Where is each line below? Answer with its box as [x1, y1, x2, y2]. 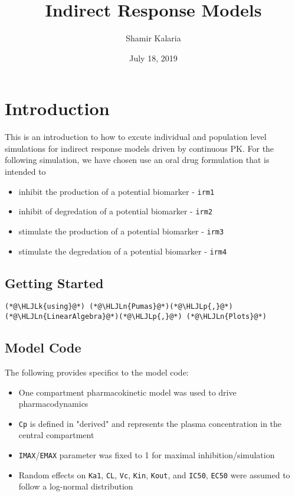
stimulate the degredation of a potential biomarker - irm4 [18, 244, 227, 257]
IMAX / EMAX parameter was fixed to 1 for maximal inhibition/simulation [18, 449, 275, 461]
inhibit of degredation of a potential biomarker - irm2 [18, 205, 213, 217]
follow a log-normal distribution [18, 480, 133, 492]
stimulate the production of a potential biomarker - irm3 [18, 224, 224, 237]
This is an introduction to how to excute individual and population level [5, 130, 267, 143]
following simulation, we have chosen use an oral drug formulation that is [5, 154, 270, 166]
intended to [5, 165, 46, 178]
